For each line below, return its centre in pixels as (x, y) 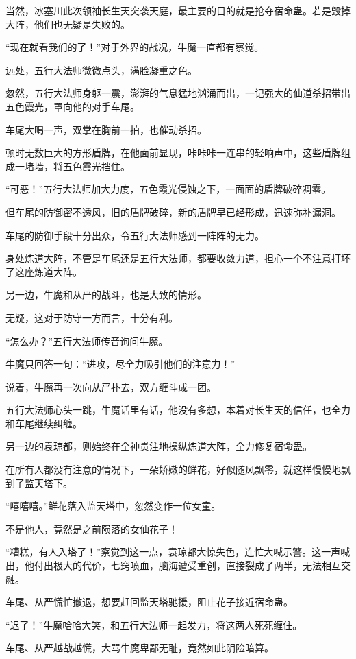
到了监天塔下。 (39, 482)
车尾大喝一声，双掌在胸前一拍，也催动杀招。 (106, 129)
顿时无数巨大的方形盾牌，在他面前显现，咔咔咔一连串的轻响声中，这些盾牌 (173, 153)
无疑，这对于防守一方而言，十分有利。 (92, 317)
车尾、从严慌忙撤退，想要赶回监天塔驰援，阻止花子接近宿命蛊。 (149, 602)
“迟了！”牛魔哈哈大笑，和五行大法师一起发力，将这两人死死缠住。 (154, 624)
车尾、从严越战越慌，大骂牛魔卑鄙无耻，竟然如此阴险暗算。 (140, 648)
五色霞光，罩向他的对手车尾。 (73, 106)
